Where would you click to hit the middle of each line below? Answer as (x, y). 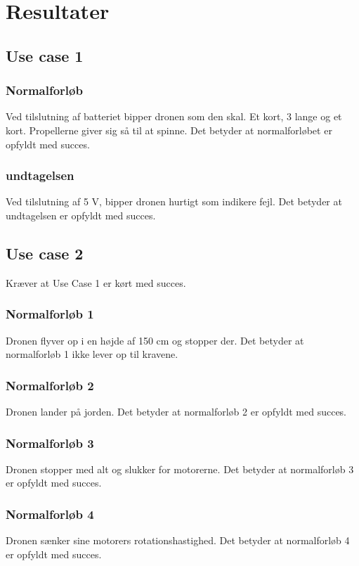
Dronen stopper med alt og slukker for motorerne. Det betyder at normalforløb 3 (180, 469)
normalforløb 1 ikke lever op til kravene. (92, 354)
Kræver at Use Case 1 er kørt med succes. (96, 282)
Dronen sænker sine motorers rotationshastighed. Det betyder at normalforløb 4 (178, 540)
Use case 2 (45, 253)
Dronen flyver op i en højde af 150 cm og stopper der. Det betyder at (155, 340)
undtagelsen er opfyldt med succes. (81, 215)
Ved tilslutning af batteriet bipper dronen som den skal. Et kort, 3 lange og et (174, 116)
